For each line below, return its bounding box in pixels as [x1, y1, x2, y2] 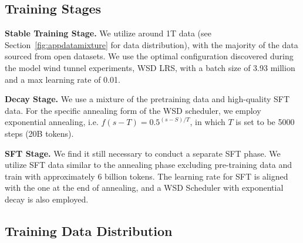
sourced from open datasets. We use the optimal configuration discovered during [5, 50, 294, 62]
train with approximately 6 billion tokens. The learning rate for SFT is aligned [5, 170, 288, 182]
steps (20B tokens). [5, 127, 74, 139]
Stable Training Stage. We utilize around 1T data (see [5, 27, 211, 39]
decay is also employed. [5, 193, 89, 205]
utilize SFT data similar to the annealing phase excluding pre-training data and [5, 158, 292, 171]
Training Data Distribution [5, 221, 173, 239]
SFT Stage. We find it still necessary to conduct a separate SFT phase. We [5, 147, 281, 159]
